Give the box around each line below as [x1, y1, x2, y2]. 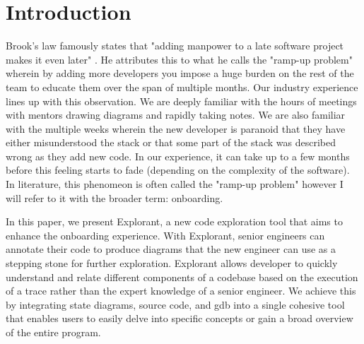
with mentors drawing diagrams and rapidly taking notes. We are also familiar [6, 107, 346, 122]
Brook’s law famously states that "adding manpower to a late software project [6, 38, 344, 53]
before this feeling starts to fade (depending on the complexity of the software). [6, 162, 350, 177]
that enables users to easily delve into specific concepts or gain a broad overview [6, 311, 353, 326]
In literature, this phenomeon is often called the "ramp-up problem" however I [6, 177, 344, 191]
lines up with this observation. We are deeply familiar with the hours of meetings [6, 93, 357, 108]
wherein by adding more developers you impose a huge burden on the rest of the [6, 66, 354, 81]
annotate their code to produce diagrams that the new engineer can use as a [6, 242, 336, 256]
